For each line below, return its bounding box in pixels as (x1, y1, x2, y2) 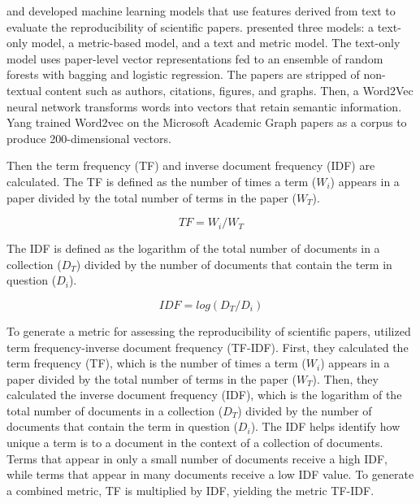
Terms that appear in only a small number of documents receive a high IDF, (6, 450, 388, 467)
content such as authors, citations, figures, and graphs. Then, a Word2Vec (45, 81, 414, 98)
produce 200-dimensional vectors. (6, 129, 171, 146)
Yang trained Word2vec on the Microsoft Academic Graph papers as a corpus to (6, 114, 407, 131)
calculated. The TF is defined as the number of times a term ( (6, 172, 317, 189)
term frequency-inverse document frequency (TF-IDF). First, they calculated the (6, 338, 409, 355)
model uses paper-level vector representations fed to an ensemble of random (6, 50, 383, 67)
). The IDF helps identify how (250, 418, 401, 435)
